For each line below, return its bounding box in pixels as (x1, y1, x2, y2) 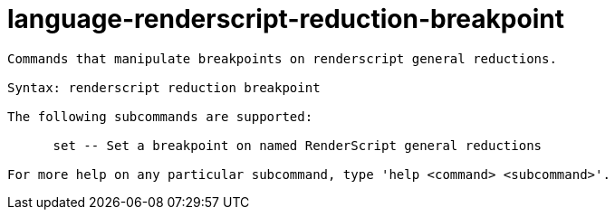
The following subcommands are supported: (7, 108, 313, 124)
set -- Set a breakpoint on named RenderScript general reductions (53, 137, 543, 153)
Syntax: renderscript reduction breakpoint (7, 80, 321, 95)
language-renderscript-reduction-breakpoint (7, 4, 564, 34)
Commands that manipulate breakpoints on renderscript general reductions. (7, 51, 557, 66)
